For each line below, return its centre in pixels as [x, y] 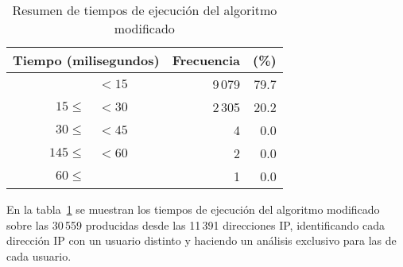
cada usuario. [39, 255]
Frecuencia [206, 60]
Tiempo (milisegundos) [86, 60]
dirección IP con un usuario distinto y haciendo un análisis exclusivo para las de [201, 240]
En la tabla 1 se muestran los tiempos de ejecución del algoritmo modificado [193, 209]
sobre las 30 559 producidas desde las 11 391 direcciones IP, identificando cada [196, 224]
